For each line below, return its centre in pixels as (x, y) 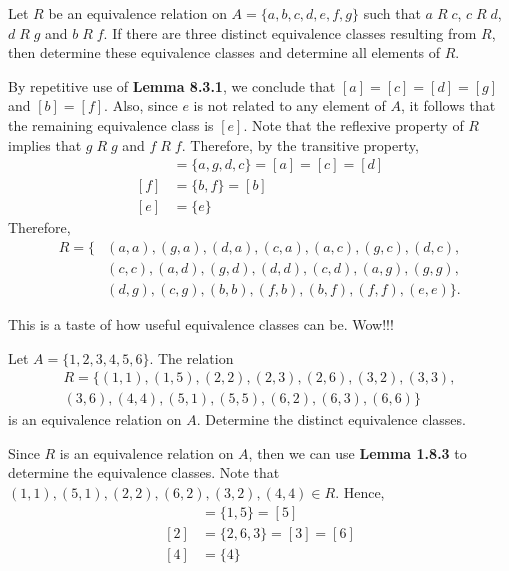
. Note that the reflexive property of (353, 124)
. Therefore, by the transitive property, (300, 144)
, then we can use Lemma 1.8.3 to (357, 452)
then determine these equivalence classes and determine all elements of (224, 52)
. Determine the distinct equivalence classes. (331, 419)
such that (392, 13)
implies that (45, 144)
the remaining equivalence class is (111, 124)
